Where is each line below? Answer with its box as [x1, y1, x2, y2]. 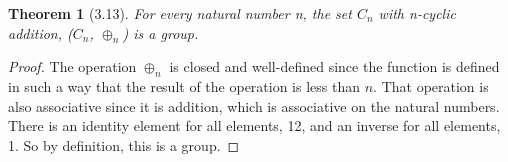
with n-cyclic [378, 3, 456, 23]
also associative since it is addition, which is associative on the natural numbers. [8, 95, 500, 116]
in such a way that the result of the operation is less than [8, 76, 361, 97]
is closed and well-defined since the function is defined [169, 56, 500, 77]
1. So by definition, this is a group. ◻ [8, 134, 240, 155]
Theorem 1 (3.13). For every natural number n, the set [8, 3, 352, 23]
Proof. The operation [8, 56, 137, 77]
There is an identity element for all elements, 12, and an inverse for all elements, [8, 115, 501, 136]
